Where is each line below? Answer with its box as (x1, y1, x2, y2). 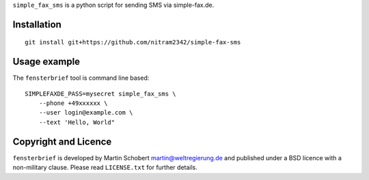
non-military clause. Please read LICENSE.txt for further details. (12, 164, 198, 172)
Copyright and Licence (12, 136, 112, 147)
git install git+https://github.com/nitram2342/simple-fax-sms (25, 38, 241, 46)
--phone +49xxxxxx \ (38, 100, 108, 107)
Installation (12, 18, 61, 30)
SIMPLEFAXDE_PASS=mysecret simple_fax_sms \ (25, 89, 177, 97)
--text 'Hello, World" (38, 118, 115, 126)
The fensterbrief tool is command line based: (12, 74, 150, 82)
